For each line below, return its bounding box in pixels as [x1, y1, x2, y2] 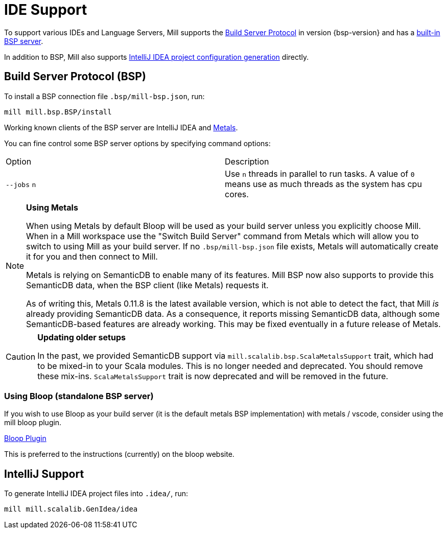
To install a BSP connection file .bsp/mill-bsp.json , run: [4, 91, 205, 101]
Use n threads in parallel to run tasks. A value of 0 [225, 168, 415, 179]
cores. [225, 189, 249, 199]
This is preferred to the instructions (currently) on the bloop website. [4, 450, 234, 459]
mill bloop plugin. [4, 418, 62, 427]
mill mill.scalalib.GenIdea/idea [4, 505, 138, 514]
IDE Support [4, 1, 87, 18]
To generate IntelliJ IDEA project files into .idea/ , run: [4, 489, 189, 498]
